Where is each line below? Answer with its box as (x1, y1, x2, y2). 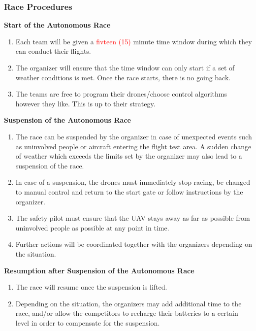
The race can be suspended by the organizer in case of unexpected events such (15, 131, 252, 141)
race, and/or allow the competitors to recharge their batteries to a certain (15, 308, 238, 318)
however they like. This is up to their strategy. (15, 98, 156, 108)
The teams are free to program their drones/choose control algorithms (15, 89, 227, 99)
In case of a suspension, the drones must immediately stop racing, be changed (15, 177, 250, 187)
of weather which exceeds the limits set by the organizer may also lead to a (15, 151, 242, 161)
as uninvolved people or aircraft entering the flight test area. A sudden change (15, 141, 252, 151)
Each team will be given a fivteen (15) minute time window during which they (15, 36, 252, 46)
